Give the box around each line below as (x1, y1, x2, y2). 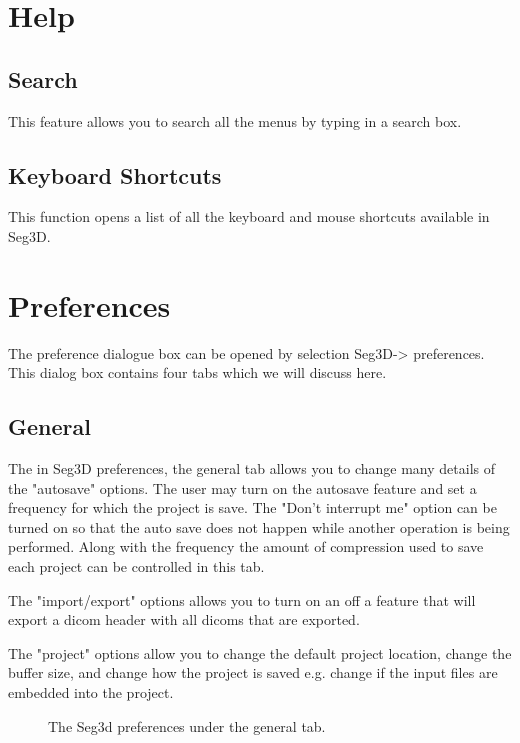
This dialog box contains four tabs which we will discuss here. (8, 362, 387, 383)
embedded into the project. (8, 682, 174, 703)
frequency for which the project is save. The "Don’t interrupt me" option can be (8, 497, 497, 518)
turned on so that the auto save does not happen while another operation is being (8, 516, 510, 537)
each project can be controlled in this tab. (8, 556, 265, 577)
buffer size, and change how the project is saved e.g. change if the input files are (8, 662, 498, 683)
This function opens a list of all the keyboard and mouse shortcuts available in (8, 206, 490, 227)
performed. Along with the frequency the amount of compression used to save (8, 536, 484, 557)
